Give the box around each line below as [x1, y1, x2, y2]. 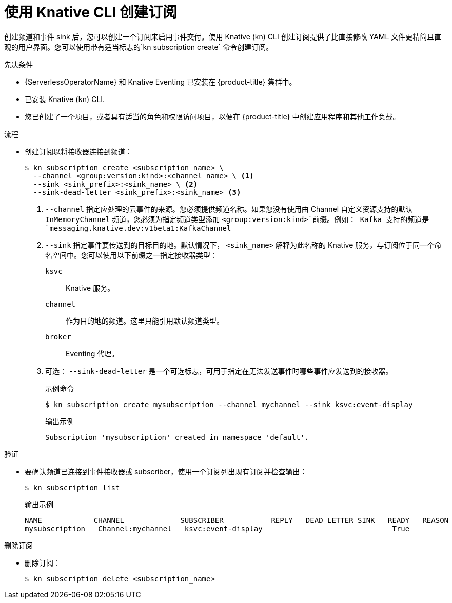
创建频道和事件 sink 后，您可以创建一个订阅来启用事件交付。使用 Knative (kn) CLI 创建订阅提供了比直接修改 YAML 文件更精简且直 [4, 32, 442, 41]
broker [45, 332, 71, 341]
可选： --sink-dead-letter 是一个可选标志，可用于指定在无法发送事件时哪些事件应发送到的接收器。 [45, 366, 393, 375]
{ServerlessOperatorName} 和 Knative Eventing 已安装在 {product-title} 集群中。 [25, 77, 297, 86]
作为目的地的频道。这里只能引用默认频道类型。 [66, 316, 224, 325]
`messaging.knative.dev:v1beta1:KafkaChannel [45, 224, 231, 232]
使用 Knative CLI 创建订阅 [4, 4, 177, 21]
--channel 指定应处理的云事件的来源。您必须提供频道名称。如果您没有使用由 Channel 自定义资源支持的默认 [45, 204, 413, 213]
